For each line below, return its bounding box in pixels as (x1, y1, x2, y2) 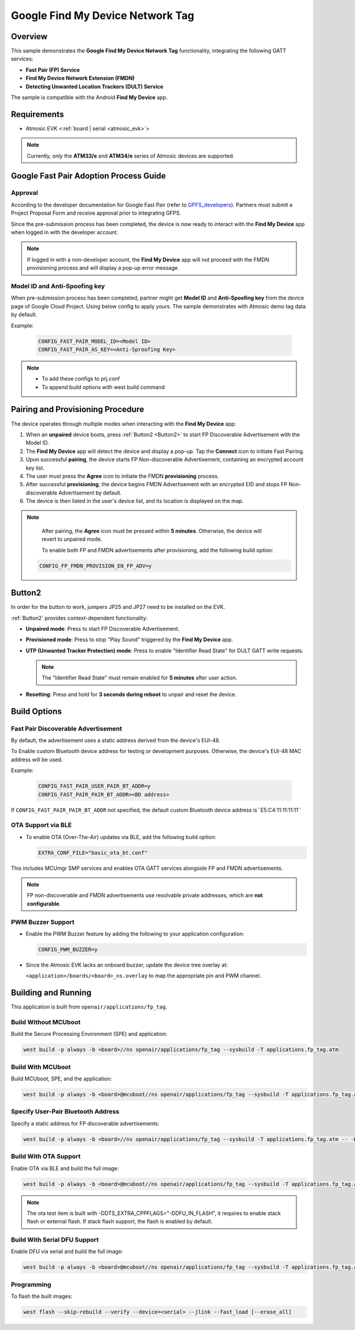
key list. (25, 464, 44, 471)
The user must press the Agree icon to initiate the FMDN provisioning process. (25, 472, 219, 480)
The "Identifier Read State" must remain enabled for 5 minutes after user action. (41, 674, 238, 681)
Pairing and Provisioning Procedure (11, 404, 144, 414)
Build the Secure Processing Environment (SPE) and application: (11, 1031, 167, 1038)
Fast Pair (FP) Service (25, 66, 80, 74)
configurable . (27, 900, 62, 907)
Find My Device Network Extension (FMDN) (25, 75, 135, 82)
